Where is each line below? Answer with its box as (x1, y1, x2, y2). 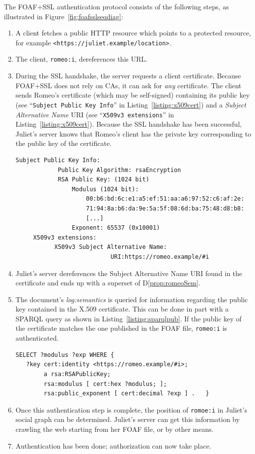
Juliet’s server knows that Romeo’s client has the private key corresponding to (15, 128, 252, 139)
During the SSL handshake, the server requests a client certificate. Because (15, 70, 241, 81)
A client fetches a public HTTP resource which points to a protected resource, (15, 28, 251, 38)
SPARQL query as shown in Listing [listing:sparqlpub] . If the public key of (15, 313, 242, 323)
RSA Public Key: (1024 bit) (57, 176, 149, 183)
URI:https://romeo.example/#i (111, 253, 209, 260)
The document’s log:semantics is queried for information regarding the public (15, 294, 248, 304)
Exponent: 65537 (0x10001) (72, 224, 160, 232)
